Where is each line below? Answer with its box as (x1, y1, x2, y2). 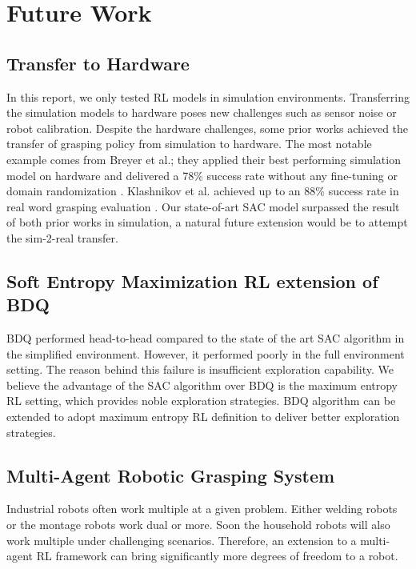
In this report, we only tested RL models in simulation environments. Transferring (6, 88, 410, 105)
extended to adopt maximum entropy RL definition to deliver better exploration (6, 408, 400, 425)
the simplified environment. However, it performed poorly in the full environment (6, 345, 405, 362)
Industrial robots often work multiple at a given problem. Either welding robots (6, 500, 398, 517)
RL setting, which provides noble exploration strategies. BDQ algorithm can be (6, 392, 396, 409)
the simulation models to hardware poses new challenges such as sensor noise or (6, 104, 397, 121)
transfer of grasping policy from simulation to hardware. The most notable (6, 135, 372, 152)
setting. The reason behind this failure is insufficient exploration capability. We (6, 361, 394, 378)
